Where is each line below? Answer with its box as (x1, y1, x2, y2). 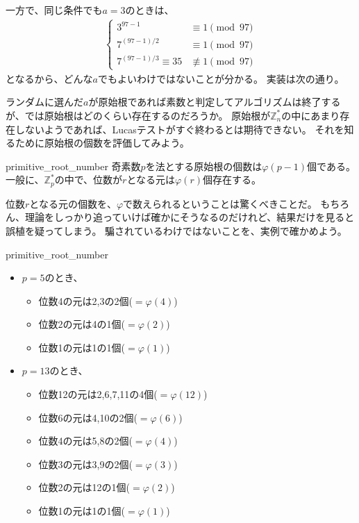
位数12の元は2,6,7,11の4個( (38, 387, 158, 401)
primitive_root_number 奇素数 (6, 158, 141, 173)
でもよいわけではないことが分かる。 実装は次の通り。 (98, 71, 344, 85)
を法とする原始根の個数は (145, 158, 262, 173)
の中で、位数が (54, 172, 123, 187)
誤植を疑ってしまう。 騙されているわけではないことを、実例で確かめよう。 (6, 223, 347, 238)
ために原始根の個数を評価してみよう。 (15, 135, 190, 150)
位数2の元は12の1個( (38, 480, 131, 495)
